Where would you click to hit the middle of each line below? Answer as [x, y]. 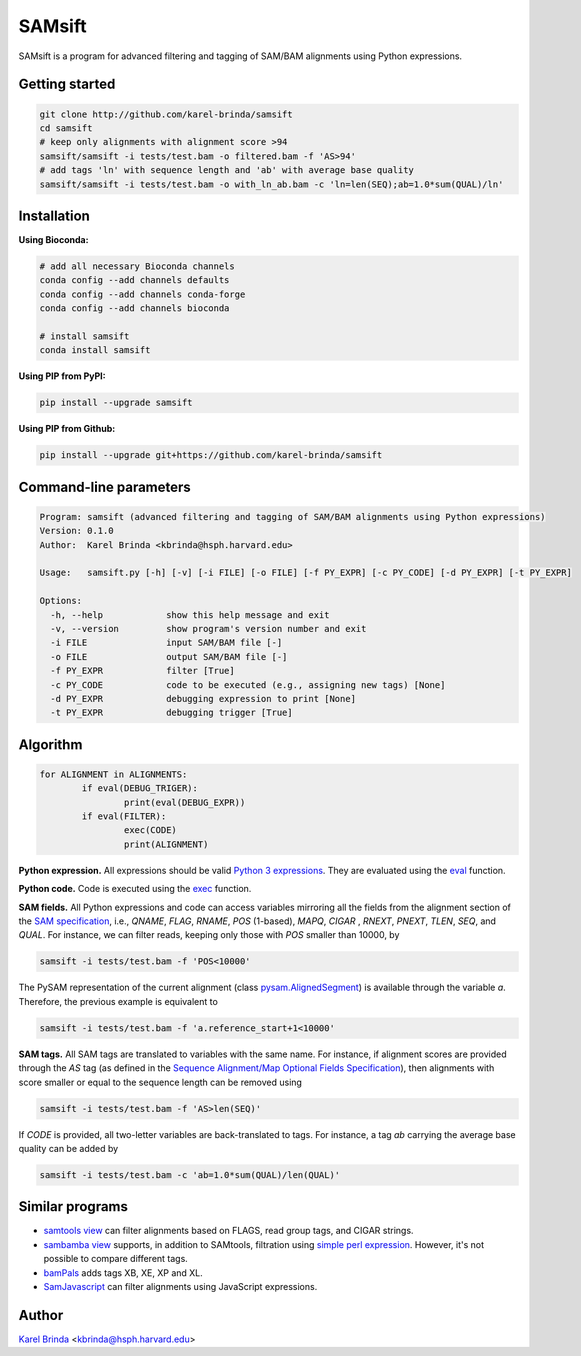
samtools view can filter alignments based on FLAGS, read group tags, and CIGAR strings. [228, 1231]
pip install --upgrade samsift [116, 403]
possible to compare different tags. [116, 1259]
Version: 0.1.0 [76, 531]
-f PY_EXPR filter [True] [142, 671]
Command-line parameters [105, 486]
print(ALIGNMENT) [166, 844]
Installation [54, 215]
